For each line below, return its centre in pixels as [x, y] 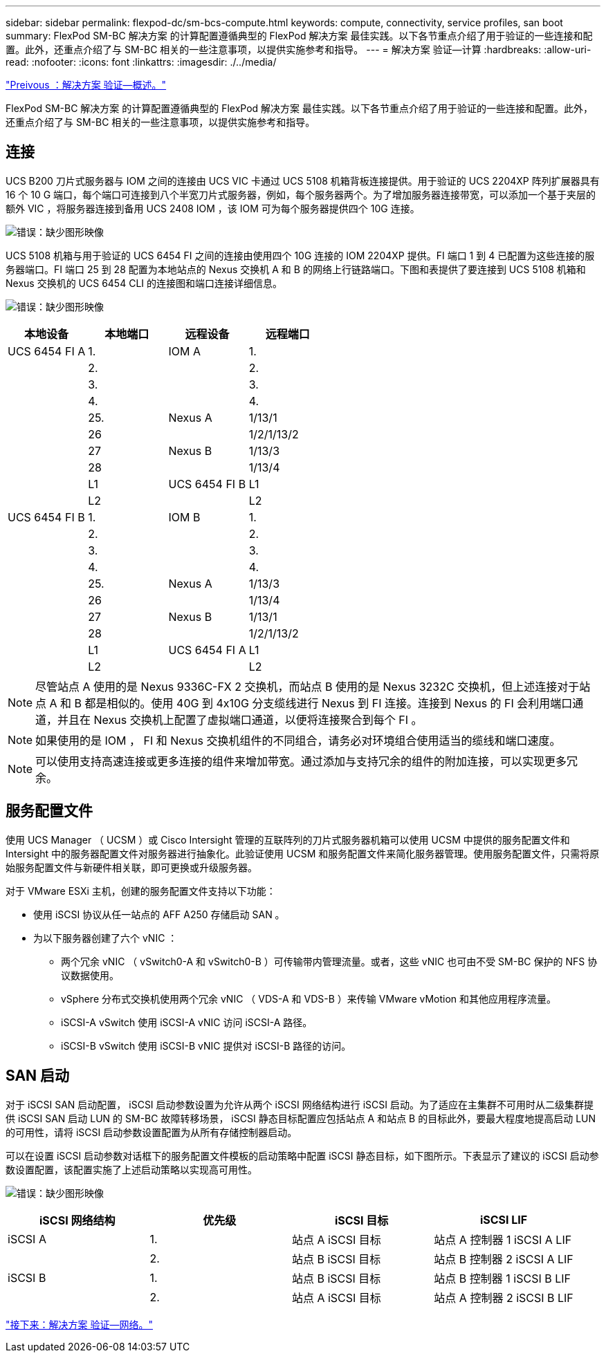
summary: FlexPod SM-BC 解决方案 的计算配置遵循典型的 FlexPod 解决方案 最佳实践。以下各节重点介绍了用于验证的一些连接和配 [299, 36]
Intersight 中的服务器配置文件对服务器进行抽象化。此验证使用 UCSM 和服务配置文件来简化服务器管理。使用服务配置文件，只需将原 [303, 853]
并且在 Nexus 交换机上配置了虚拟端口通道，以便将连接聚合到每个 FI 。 [240, 719]
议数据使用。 [90, 975]
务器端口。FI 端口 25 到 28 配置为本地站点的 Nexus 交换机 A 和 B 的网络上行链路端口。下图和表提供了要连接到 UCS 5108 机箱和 [296, 269]
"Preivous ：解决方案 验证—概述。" [86, 85]
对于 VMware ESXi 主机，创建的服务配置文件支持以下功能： [141, 891]
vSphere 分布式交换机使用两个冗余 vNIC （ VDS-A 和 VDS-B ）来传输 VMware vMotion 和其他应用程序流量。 [309, 998]
